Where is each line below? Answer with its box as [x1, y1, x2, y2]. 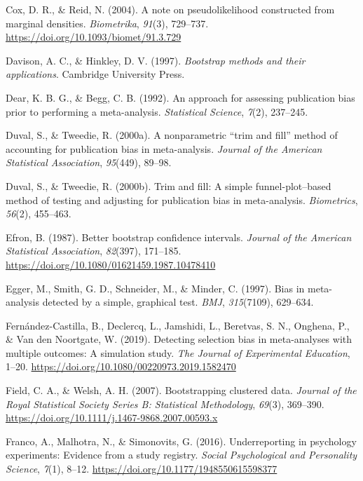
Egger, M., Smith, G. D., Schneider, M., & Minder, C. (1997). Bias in [6, 280, 305, 295]
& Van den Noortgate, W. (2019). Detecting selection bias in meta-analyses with [6, 332, 352, 346]
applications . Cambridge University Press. [6, 67, 185, 81]
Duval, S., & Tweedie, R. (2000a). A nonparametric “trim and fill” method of [6, 128, 338, 142]
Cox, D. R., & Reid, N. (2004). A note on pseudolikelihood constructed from [6, 2, 335, 16]
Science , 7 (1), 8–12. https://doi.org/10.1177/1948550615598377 [6, 461, 278, 476]
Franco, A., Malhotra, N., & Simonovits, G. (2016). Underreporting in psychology [6, 433, 357, 448]
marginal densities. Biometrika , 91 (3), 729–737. [6, 15, 209, 30]
